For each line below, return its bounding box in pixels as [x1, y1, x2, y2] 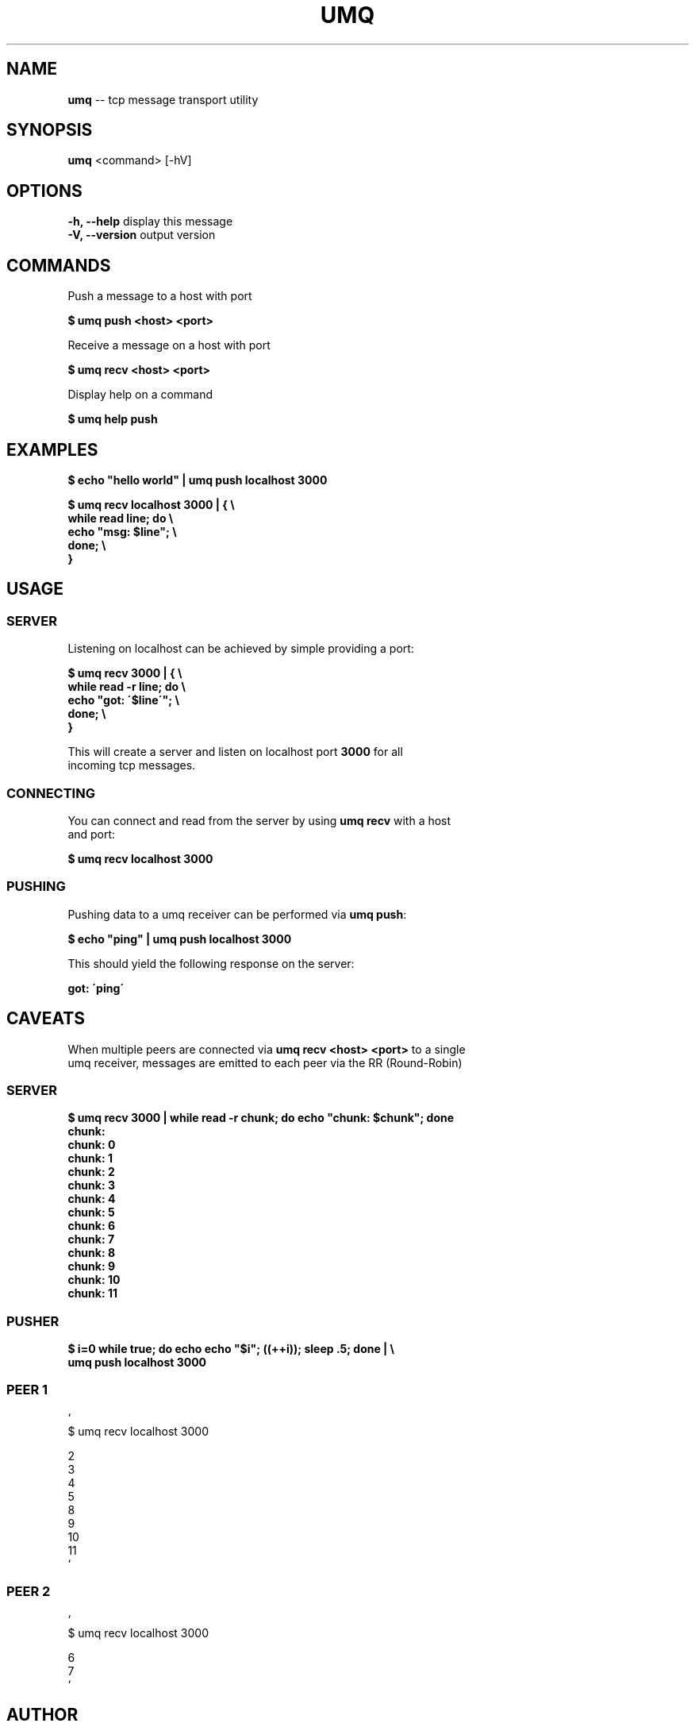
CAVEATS [6, 1008, 85, 1029]
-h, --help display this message [67, 214, 233, 229]
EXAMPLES [6, 439, 98, 460]
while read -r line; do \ [67, 680, 186, 694]
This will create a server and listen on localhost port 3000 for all [67, 745, 403, 759]
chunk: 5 [67, 1205, 115, 1220]
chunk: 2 [67, 1165, 115, 1179]
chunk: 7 [67, 1232, 115, 1247]
